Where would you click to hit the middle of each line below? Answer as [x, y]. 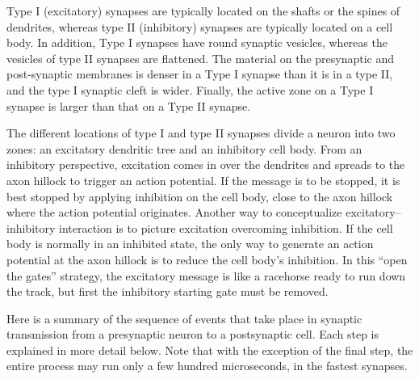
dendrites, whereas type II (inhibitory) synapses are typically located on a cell [200, 26]
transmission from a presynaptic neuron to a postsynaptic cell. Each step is [193, 334]
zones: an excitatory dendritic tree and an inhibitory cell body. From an [184, 148]
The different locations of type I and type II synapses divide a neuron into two [201, 133]
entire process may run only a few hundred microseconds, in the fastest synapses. [207, 366]
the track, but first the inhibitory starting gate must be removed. [168, 291]
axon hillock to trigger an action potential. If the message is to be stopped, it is [203, 180]
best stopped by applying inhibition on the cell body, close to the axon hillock [200, 196]
